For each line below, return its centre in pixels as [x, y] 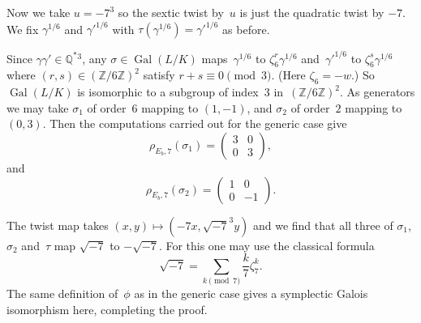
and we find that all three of [323, 225]
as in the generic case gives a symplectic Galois [251, 293]
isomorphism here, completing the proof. [107, 309]
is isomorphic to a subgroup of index [168, 92]
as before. [246, 29]
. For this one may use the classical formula [266, 245]
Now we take [39, 12]
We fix [23, 29]
